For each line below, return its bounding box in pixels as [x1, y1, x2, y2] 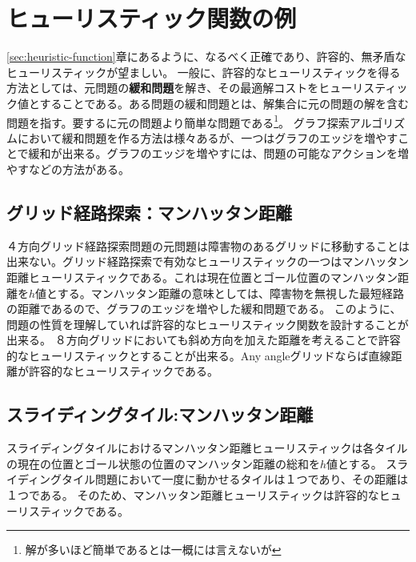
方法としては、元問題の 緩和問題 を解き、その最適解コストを [6, 79, 319, 96]
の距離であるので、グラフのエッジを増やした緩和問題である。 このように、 [6, 300, 402, 317]
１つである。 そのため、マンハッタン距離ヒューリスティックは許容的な [6, 487, 379, 504]
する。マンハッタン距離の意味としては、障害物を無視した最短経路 [57, 284, 404, 301]
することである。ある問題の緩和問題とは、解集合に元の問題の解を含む [39, 94, 410, 111]
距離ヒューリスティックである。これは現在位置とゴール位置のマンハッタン [6, 268, 398, 285]
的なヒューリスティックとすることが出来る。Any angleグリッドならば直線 [6, 347, 391, 363]
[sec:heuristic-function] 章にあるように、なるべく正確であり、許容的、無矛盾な [6, 48, 406, 65]
